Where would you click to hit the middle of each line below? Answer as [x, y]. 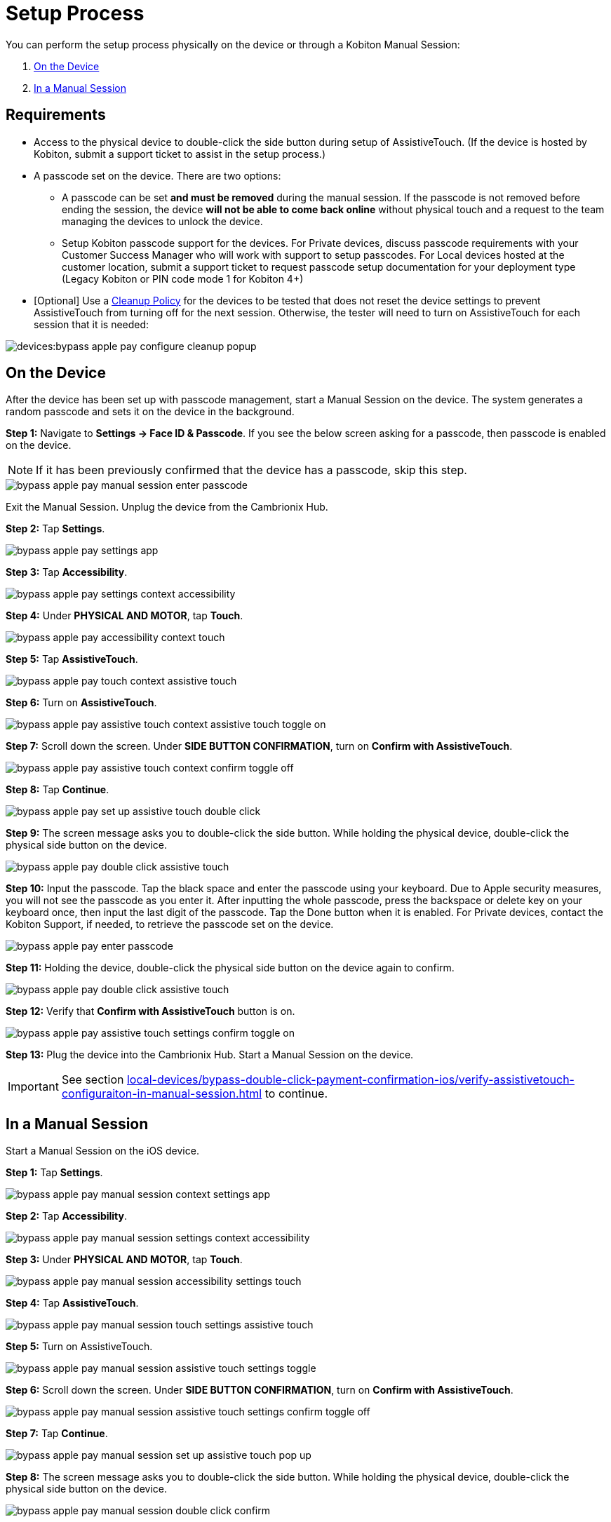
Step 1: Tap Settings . [54, 1173]
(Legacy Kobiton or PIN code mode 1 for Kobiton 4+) [183, 278]
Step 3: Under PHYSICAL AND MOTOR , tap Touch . [124, 1260]
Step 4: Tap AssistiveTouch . [72, 1303]
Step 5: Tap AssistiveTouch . [72, 659]
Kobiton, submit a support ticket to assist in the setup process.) [180, 154]
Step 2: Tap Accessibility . [67, 1216]
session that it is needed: [92, 324]
